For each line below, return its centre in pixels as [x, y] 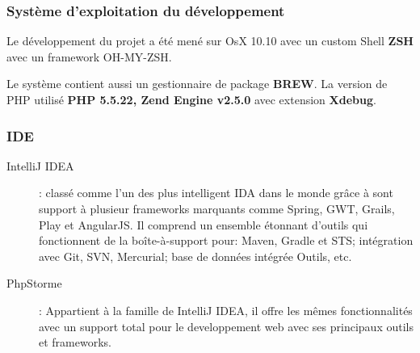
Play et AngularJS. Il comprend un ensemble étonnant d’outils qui [204, 224]
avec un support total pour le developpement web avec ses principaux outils [226, 326]
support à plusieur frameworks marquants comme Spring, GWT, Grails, [217, 208]
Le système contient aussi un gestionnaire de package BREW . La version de [197, 84]
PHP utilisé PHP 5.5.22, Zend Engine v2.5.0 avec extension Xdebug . [191, 99]
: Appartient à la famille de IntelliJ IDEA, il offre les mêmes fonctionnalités [226, 310]
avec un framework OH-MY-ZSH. [89, 56]
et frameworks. [75, 342]
